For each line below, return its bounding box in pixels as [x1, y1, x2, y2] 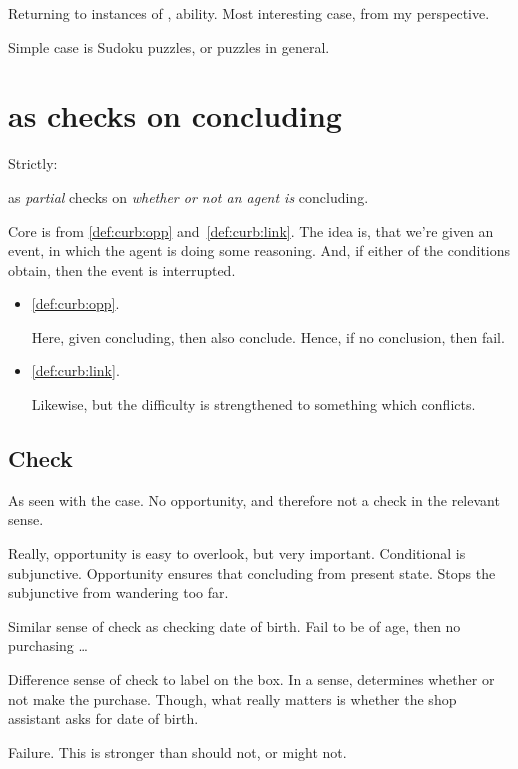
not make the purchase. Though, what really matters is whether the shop [8, 688, 457, 709]
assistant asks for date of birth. [8, 708, 199, 729]
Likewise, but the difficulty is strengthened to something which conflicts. [31, 394, 476, 415]
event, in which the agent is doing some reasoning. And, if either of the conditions [8, 240, 511, 261]
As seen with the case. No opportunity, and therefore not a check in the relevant [8, 489, 500, 510]
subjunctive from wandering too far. [8, 582, 229, 603]
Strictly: [8, 153, 58, 174]
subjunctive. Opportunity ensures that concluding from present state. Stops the [8, 562, 496, 583]
